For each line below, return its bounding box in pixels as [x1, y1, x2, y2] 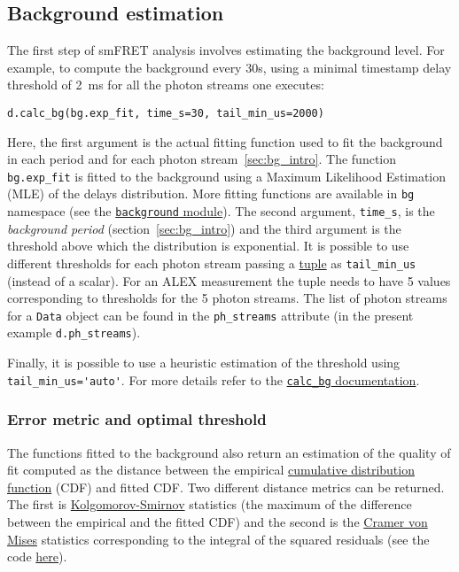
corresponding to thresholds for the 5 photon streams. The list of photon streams [7, 289, 447, 307]
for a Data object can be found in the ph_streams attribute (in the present [7, 305, 414, 324]
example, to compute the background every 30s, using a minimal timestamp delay [7, 58, 452, 76]
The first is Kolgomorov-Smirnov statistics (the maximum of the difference [7, 495, 412, 514]
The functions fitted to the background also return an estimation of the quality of [7, 443, 451, 461]
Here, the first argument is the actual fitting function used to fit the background [7, 132, 443, 151]
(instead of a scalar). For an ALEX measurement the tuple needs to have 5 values [7, 271, 451, 290]
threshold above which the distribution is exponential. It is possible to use [7, 236, 409, 255]
